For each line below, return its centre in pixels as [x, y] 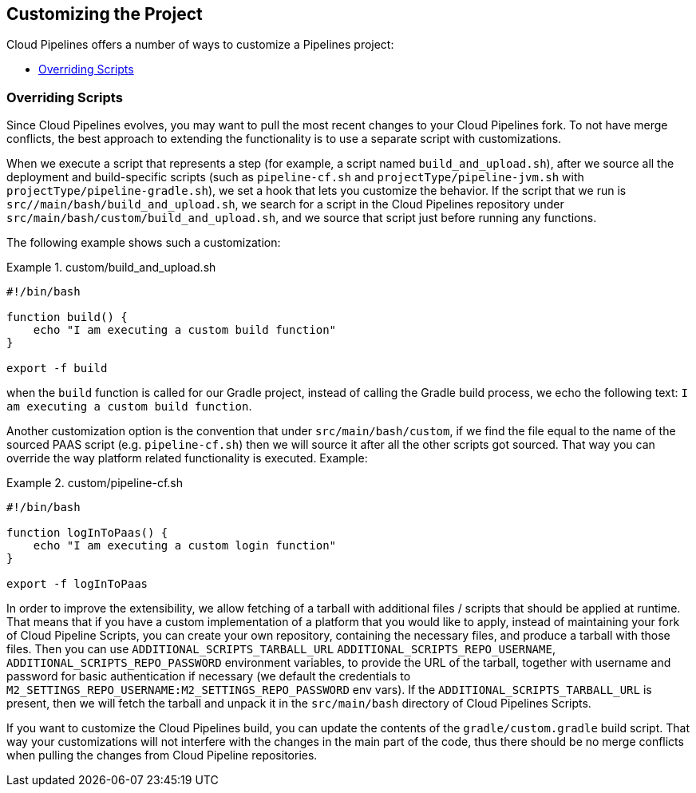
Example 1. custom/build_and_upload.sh [111, 268]
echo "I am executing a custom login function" [185, 546]
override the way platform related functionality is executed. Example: [187, 458]
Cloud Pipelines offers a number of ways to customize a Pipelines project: [200, 45]
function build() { [67, 317]
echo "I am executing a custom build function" [185, 330]
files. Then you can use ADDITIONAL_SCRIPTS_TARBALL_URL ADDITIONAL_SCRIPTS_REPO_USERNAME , [281, 649]
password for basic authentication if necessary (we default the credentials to [209, 676]
